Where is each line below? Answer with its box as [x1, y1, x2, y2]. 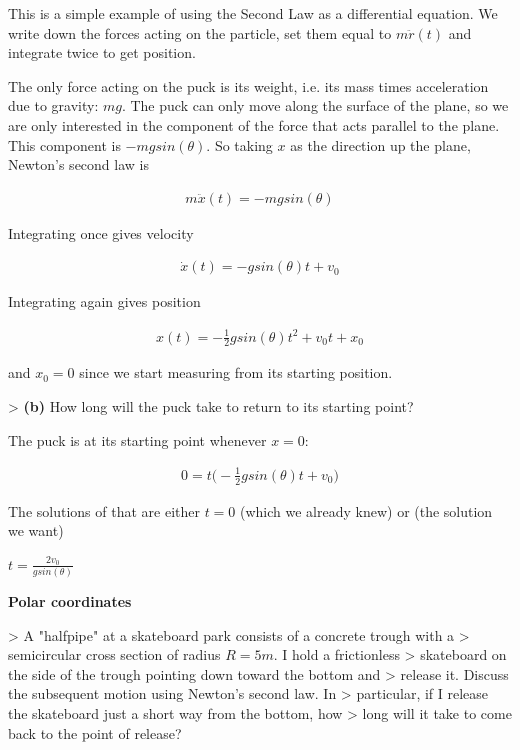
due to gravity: [8, 95, 99, 116]
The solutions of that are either [8, 500, 200, 521]
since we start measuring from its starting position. [79, 362, 393, 383]
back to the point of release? [8, 722, 182, 743]
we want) [8, 520, 64, 541]
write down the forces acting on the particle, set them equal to [8, 22, 392, 43]
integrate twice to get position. [8, 42, 196, 63]
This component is [8, 134, 121, 155]
